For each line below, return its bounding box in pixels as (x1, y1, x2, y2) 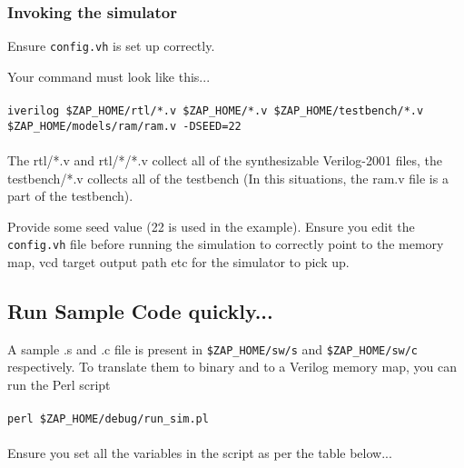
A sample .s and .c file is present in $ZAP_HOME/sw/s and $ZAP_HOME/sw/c (7, 339, 419, 358)
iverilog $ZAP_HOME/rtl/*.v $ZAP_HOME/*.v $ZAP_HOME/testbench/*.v (7, 105, 424, 118)
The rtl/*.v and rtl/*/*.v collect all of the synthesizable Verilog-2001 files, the (7, 150, 443, 169)
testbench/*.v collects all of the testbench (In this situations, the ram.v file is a (7, 168, 449, 187)
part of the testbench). (7, 186, 133, 205)
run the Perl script (7, 375, 111, 394)
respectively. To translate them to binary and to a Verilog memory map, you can (7, 357, 458, 376)
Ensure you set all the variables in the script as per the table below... (7, 443, 392, 463)
